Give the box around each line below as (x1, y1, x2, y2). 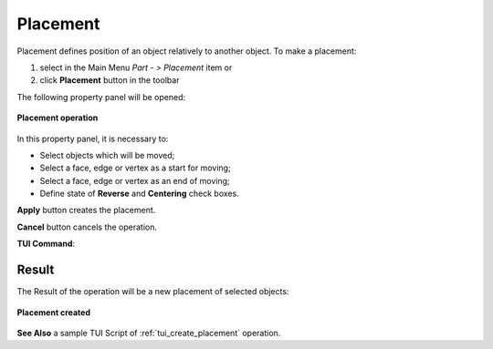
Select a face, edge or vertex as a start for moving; (39, 162, 232, 173)
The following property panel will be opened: (16, 91, 186, 102)
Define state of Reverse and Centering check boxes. (39, 188, 239, 200)
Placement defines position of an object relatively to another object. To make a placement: (16, 46, 357, 56)
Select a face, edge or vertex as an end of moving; (39, 175, 230, 186)
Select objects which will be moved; (39, 149, 175, 160)
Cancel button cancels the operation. (16, 221, 158, 232)
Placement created (16, 306, 91, 318)
